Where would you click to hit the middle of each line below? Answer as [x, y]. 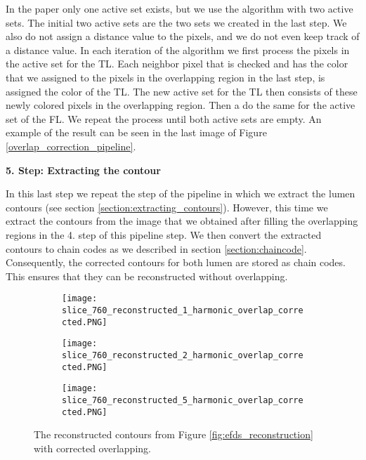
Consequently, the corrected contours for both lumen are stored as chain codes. [176, 262]
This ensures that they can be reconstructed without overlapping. [147, 276]
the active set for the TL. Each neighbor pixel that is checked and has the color [177, 64]
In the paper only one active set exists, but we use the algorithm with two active [179, 8]
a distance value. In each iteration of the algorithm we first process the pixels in [178, 50]
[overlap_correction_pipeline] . [71, 146]
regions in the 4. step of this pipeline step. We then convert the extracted [164, 234]
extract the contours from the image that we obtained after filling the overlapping [182, 221]
